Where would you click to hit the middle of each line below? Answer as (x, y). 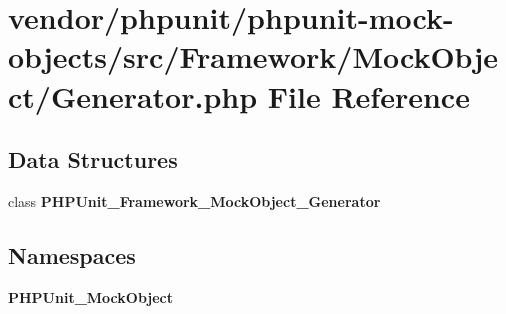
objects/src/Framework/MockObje (253, 56)
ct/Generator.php (133, 95)
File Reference (368, 95)
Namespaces (72, 254)
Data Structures (93, 159)
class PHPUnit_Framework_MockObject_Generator (194, 200)
